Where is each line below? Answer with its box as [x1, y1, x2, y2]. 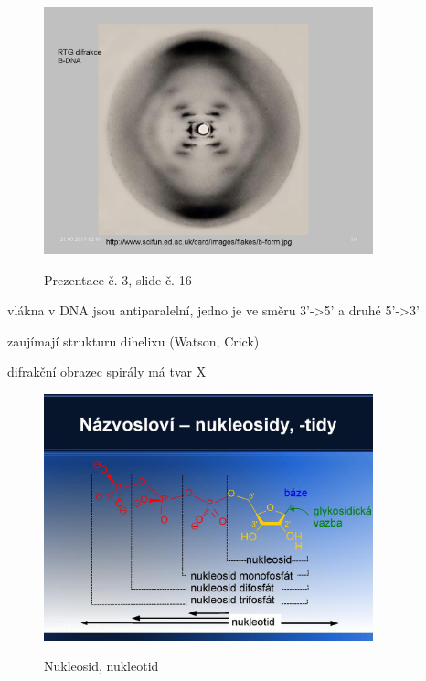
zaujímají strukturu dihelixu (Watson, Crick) [7, 331, 260, 350]
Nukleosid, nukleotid [44, 656, 159, 676]
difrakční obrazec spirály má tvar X [7, 362, 207, 381]
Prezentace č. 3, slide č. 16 [44, 270, 192, 289]
